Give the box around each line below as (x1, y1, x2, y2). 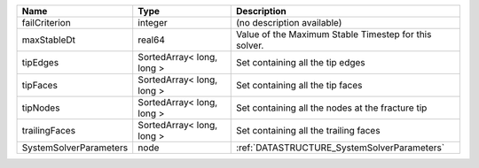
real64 (137, 34, 166, 46)
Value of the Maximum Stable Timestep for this (235, 28, 432, 40)
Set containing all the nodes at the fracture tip (235, 102, 428, 114)
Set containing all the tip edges (235, 57, 365, 68)
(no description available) (235, 17, 342, 28)
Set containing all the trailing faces (235, 125, 381, 136)
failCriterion (21, 17, 71, 28)
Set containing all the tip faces (235, 80, 363, 91)
